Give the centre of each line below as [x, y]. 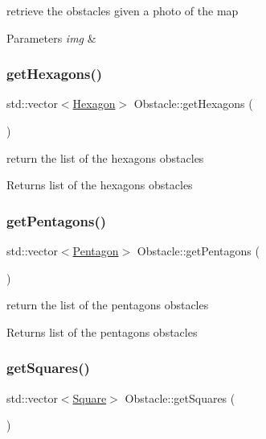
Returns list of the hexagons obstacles [100, 185]
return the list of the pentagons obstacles [108, 305]
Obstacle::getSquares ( [180, 398]
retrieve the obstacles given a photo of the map [123, 10]
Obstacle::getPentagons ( [198, 251]
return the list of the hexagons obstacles [105, 157]
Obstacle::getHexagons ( [193, 104]
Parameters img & [51, 37]
